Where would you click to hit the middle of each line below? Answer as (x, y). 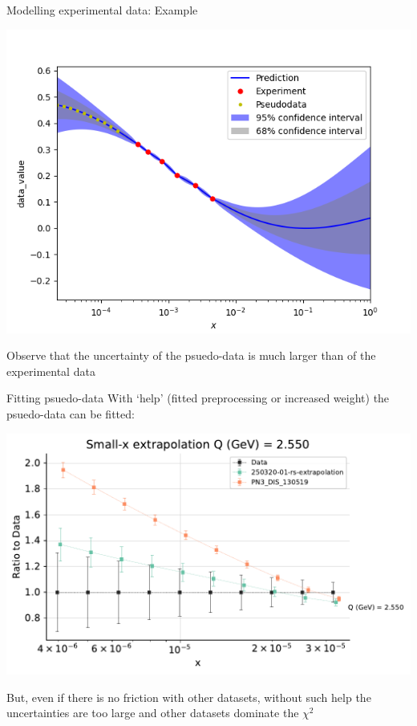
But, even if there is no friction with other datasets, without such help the (189, 697)
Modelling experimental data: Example (102, 10)
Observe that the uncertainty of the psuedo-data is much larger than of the (191, 355)
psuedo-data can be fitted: (71, 413)
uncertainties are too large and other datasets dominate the (153, 713)
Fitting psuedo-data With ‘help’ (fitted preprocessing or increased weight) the (198, 398)
